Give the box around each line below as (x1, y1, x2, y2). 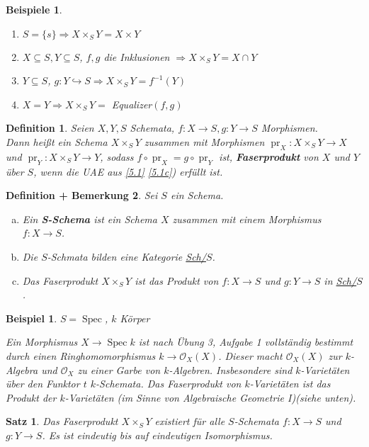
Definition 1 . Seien (6, 120, 94, 135)
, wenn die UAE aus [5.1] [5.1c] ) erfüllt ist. (33, 164, 223, 179)
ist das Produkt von (135, 273, 219, 288)
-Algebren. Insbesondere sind (169, 362, 293, 377)
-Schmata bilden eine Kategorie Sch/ (47, 249, 206, 264)
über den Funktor (6, 376, 80, 391)
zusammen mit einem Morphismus (172, 211, 322, 226)
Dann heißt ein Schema (6, 134, 108, 149)
